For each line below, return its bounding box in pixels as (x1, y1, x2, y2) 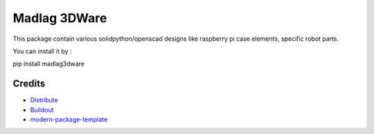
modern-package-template (30, 115, 108, 124)
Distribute (30, 96, 58, 104)
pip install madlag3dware (12, 59, 85, 68)
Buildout (30, 106, 55, 114)
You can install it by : (12, 47, 72, 55)
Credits (12, 78, 46, 90)
